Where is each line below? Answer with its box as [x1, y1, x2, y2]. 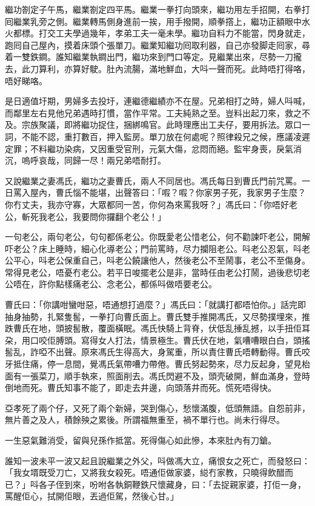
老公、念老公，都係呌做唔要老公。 [81, 278, 217, 290]
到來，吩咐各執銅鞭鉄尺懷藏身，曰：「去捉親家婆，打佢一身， [64, 478, 306, 490]
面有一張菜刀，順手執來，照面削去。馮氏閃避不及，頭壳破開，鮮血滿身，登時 [5, 369, 310, 382]
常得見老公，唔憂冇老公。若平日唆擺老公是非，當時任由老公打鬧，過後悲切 [5, 265, 302, 278]
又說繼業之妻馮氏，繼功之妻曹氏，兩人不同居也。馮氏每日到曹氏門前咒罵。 [5, 174, 302, 187]
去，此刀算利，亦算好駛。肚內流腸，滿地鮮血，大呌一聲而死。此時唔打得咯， [5, 62, 310, 75]
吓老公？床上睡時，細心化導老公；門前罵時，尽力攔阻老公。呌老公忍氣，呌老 [5, 242, 310, 255]
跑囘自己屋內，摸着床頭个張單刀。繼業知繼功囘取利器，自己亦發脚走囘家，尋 [5, 38, 310, 51]
